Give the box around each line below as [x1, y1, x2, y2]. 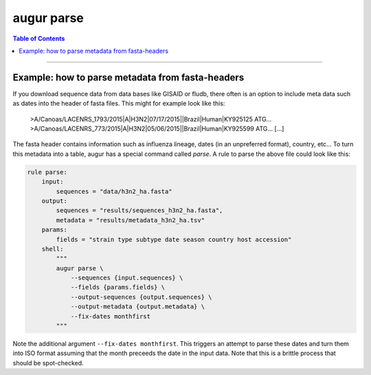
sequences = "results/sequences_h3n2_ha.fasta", [56, 207, 223, 214]
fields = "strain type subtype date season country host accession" [56, 236, 292, 243]
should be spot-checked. [12, 359, 84, 367]
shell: [41, 245, 64, 253]
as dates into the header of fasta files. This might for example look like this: [12, 100, 225, 108]
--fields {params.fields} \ [70, 284, 165, 291]
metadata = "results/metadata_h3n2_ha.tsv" [56, 216, 205, 224]
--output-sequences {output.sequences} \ [70, 293, 212, 301]
